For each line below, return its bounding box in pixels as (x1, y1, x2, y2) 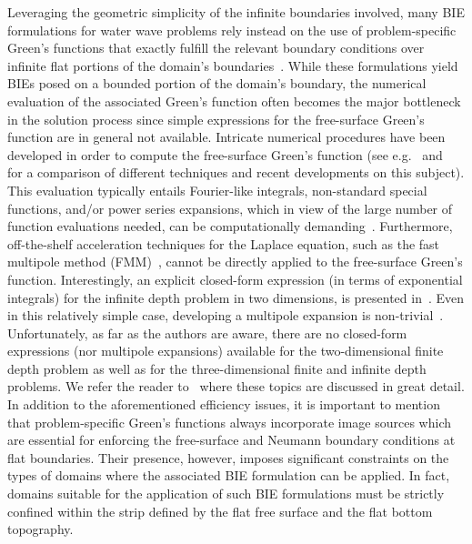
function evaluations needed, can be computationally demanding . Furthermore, (7, 217, 453, 236)
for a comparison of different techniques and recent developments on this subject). (7, 163, 465, 182)
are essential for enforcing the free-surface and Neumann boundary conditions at (7, 430, 456, 449)
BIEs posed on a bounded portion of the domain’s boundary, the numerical (7, 74, 427, 93)
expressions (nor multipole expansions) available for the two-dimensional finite (7, 341, 444, 360)
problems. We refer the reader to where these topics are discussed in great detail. (7, 377, 465, 396)
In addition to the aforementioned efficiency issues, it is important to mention (7, 395, 440, 414)
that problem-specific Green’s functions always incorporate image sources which (7, 412, 452, 431)
